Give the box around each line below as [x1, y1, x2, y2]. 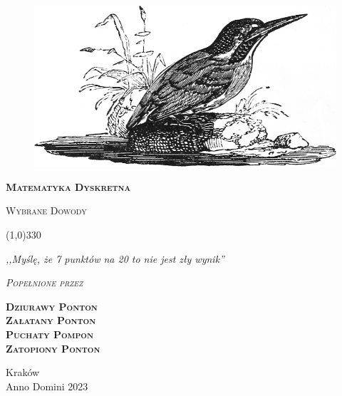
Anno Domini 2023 [6, 378, 88, 393]
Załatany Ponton [6, 313, 96, 328]
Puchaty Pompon [6, 327, 94, 342]
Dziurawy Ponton [6, 298, 98, 313]
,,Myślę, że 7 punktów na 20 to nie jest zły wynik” [6, 251, 224, 266]
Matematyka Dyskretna [6, 179, 131, 194]
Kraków [6, 365, 40, 380]
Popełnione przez [6, 275, 83, 290]
